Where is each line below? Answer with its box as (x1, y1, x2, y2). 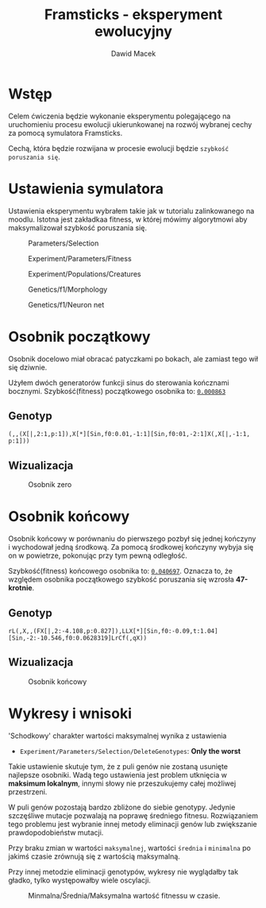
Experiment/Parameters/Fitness (28, 253, 133, 263)
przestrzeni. (8, 786, 48, 796)
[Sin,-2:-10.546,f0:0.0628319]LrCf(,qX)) (8, 634, 148, 642)
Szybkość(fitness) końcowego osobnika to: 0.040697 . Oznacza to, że (8, 566, 233, 576)
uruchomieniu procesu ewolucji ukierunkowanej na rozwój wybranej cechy (8, 119, 253, 129)
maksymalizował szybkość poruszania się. (8, 222, 147, 232)
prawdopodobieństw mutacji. (8, 828, 104, 837)
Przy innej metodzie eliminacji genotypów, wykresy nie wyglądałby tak (8, 867, 239, 876)
